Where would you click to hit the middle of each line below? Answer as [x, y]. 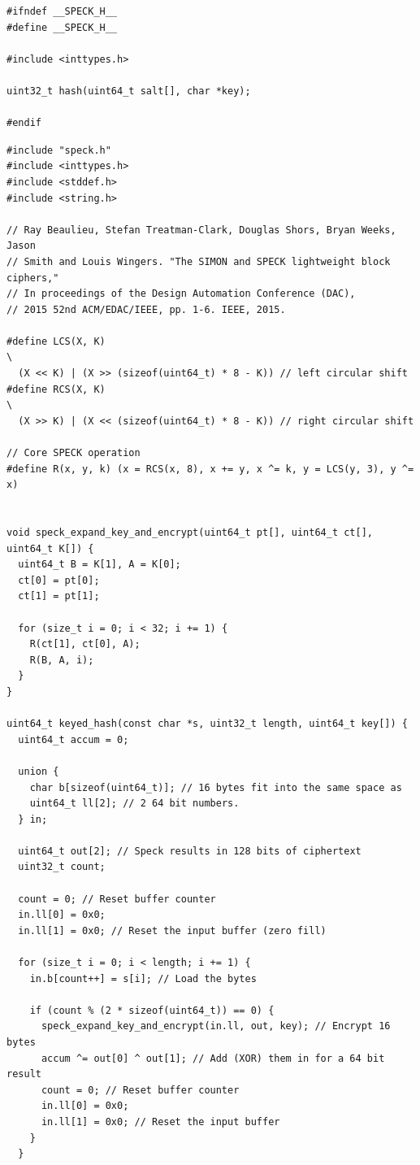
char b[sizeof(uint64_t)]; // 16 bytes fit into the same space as [216, 787]
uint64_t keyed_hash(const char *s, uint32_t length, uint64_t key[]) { [207, 724]
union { [39, 771]
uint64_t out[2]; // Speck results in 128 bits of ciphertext [190, 851]
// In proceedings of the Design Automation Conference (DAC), [181, 294]
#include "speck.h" [59, 150]
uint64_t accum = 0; [74, 739]
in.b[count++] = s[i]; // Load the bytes [143, 978]
